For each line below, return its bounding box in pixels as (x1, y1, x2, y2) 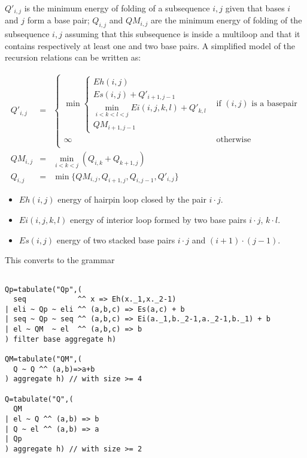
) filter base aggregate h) (5, 335, 117, 343)
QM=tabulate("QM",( (5, 355, 82, 364)
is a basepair (251, 100, 297, 109)
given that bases (225, 2, 285, 14)
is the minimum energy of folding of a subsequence (24, 2, 210, 14)
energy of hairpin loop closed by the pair (57, 193, 206, 206)
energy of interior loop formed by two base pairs (69, 213, 247, 226)
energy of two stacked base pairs (56, 233, 175, 246)
